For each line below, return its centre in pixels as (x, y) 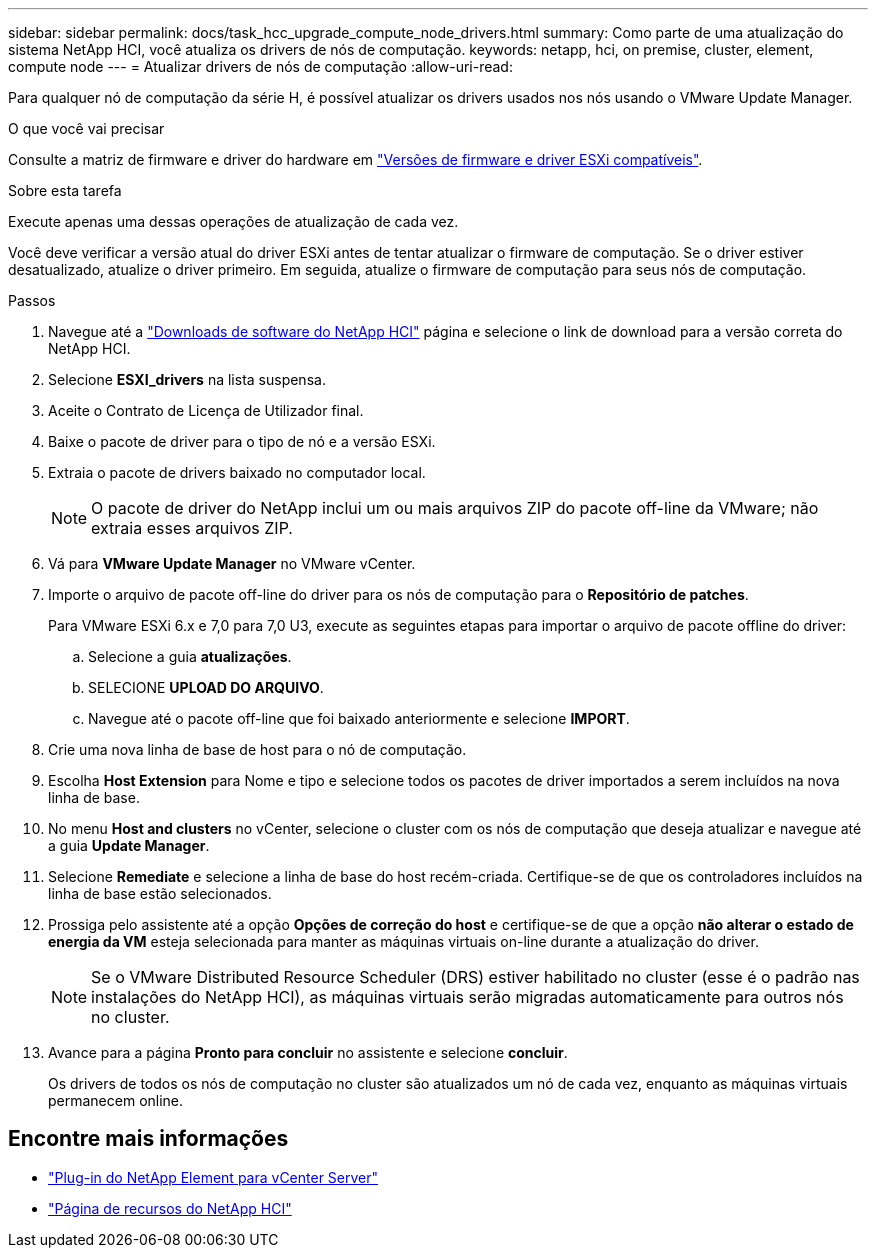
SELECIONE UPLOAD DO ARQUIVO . (206, 687)
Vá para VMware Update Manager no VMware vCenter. (232, 563)
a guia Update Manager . (129, 845)
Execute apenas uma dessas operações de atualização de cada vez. (233, 221)
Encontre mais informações (148, 1139)
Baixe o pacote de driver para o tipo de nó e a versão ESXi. (242, 441)
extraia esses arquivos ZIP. (192, 528)
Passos (32, 300)
